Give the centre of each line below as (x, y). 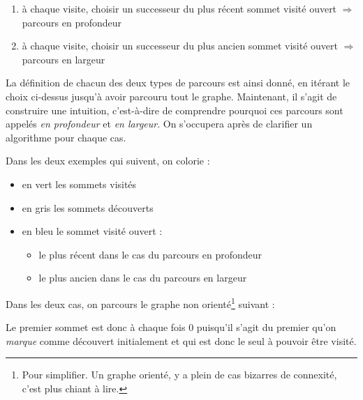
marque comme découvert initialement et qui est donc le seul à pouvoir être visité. (181, 340)
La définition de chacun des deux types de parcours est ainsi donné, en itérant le (178, 83)
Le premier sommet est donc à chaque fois (96, 327)
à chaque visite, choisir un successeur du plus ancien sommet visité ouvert (180, 46)
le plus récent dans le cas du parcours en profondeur (150, 254)
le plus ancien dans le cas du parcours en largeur (143, 278)
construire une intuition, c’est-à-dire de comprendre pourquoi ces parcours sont (175, 110)
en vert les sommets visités (79, 184)
